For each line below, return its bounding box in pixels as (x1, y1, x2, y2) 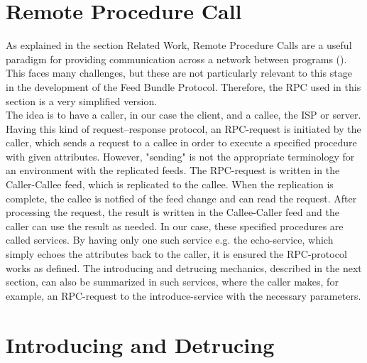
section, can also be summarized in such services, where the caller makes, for (6, 274, 339, 289)
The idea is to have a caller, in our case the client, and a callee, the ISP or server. (6, 107, 361, 122)
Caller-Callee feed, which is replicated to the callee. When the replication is (6, 177, 334, 192)
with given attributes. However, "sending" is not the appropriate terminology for (6, 148, 355, 163)
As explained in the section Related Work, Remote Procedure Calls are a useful (6, 38, 352, 53)
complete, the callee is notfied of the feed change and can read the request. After (6, 190, 357, 205)
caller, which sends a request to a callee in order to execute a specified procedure (6, 135, 357, 150)
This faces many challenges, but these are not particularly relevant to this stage (6, 65, 352, 80)
